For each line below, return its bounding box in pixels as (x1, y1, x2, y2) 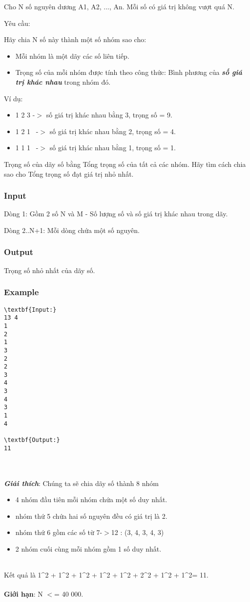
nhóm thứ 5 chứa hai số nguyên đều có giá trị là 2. (15, 510, 167, 521)
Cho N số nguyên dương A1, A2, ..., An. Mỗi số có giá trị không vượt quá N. (4, 1, 234, 11)
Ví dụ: (4, 93, 23, 103)
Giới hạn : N (4, 589, 43, 599)
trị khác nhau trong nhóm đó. (15, 76, 111, 87)
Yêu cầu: (4, 18, 30, 28)
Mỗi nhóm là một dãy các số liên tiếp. (15, 50, 129, 61)
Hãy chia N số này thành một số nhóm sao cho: (4, 34, 146, 45)
